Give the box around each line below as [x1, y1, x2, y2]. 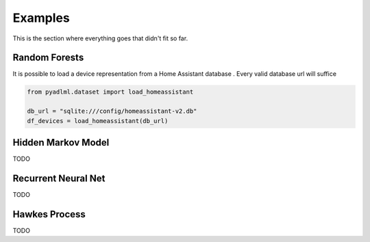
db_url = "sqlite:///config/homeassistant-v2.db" [27, 107, 197, 116]
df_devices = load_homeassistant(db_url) [27, 117, 169, 124]
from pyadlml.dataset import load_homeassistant [27, 88, 194, 96]
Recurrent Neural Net [12, 172, 106, 184]
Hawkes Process [12, 209, 86, 220]
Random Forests [12, 52, 84, 64]
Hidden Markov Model [12, 137, 110, 148]
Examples [12, 10, 70, 25]
